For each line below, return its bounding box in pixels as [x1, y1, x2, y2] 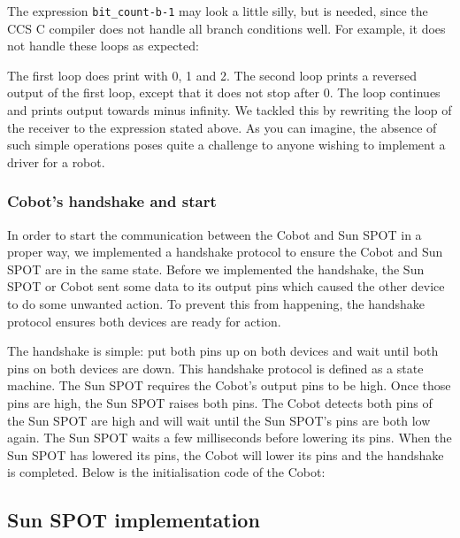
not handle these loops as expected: [7, 36, 199, 55]
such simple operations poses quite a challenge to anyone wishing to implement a [7, 135, 446, 154]
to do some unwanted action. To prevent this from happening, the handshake [7, 295, 425, 312]
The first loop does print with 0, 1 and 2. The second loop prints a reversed [7, 65, 417, 84]
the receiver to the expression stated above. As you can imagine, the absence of [7, 118, 437, 136]
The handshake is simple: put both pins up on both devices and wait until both [7, 342, 439, 360]
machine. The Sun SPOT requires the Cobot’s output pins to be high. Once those [7, 376, 451, 395]
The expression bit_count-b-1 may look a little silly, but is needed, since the [7, 2, 428, 19]
